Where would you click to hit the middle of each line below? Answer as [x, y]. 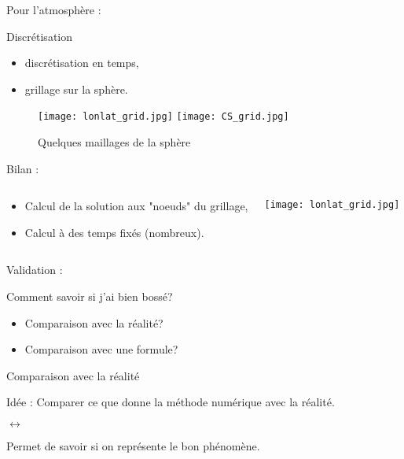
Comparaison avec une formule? [101, 349]
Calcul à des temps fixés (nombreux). [114, 232]
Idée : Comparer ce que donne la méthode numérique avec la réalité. [171, 402]
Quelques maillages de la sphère [114, 142]
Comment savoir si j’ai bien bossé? [90, 296]
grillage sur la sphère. [76, 89]
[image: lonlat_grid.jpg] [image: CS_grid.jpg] [163, 117]
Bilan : [23, 168]
